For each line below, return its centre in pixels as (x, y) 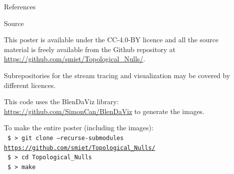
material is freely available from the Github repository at (90, 49)
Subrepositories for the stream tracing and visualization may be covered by (117, 75)
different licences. (30, 85)
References (20, 6)
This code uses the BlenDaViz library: (61, 101)
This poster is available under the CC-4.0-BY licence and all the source (111, 40)
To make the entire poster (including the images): (79, 128)
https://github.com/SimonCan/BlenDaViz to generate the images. (104, 111)
